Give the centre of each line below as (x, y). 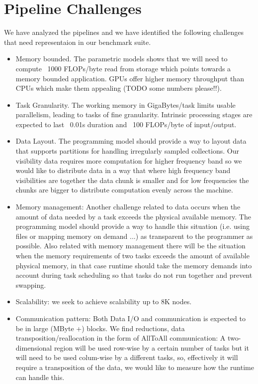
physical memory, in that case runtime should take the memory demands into (134, 265)
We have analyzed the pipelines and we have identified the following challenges (124, 32)
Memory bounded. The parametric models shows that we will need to (122, 59)
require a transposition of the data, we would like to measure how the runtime (135, 367)
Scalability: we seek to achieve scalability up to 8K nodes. (104, 301)
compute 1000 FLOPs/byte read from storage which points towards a (123, 68)
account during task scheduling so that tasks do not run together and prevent (134, 275)
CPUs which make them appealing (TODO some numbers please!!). (119, 88)
